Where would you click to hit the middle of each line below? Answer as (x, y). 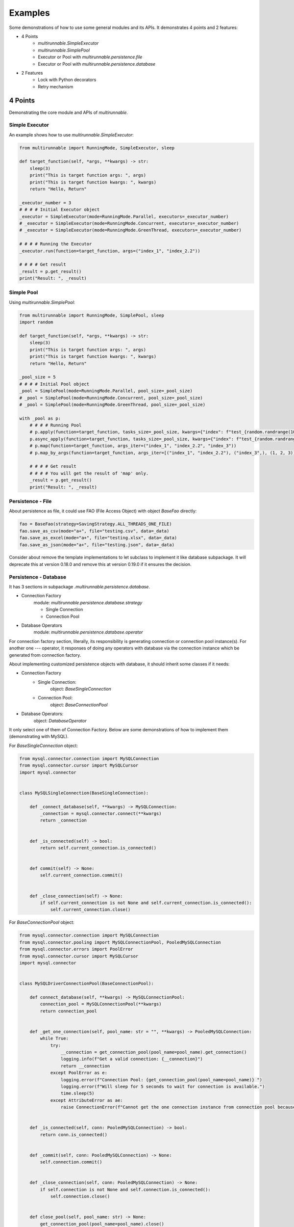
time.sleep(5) (78, 1094)
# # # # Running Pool (56, 425)
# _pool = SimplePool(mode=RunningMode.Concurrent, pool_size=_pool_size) (111, 398)
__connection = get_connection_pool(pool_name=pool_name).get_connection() (154, 1052)
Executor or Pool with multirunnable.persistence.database (97, 64)
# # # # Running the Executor (56, 244)
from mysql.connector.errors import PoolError (76, 949)
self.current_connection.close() (90, 910)
